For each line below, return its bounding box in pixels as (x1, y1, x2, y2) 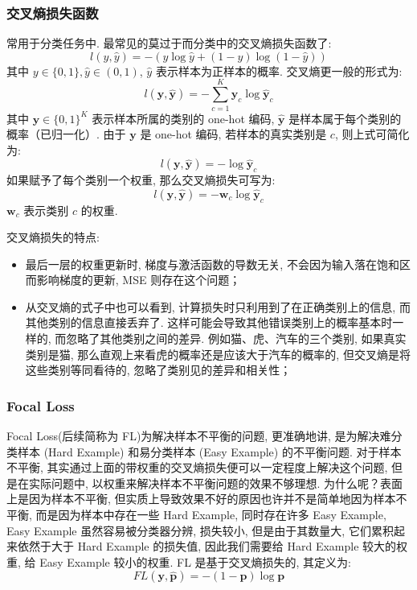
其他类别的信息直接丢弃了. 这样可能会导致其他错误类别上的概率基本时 (25, 314, 393, 331)
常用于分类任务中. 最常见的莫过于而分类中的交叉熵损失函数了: (6, 35, 332, 52)
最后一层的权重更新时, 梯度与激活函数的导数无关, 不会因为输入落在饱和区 (25, 255, 411, 272)
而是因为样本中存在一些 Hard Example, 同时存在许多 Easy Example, (35, 506, 386, 523)
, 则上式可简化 (334, 126, 410, 142)
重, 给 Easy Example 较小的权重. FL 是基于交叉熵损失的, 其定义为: (6, 553, 352, 570)
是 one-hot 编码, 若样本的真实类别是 (140, 126, 327, 142)
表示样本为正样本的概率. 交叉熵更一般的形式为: (155, 62, 403, 79)
